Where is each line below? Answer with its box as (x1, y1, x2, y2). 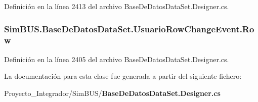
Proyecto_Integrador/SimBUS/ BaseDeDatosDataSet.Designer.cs (4, 87, 221, 98)
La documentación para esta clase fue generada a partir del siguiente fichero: (4, 71, 242, 81)
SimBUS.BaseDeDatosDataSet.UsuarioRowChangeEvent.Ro (4, 22, 254, 35)
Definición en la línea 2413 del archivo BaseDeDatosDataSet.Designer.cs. (4, 1, 229, 11)
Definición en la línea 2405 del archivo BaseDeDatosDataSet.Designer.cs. (4, 54, 229, 64)
